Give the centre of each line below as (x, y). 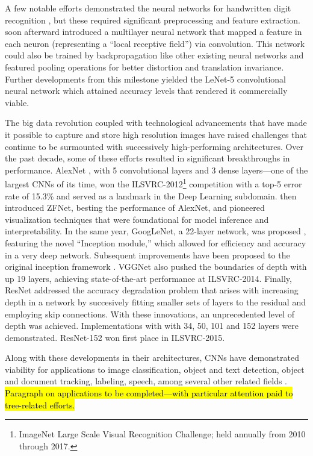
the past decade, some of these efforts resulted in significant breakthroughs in (147, 158)
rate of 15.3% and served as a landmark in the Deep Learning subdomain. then (151, 195)
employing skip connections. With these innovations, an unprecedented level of (150, 314)
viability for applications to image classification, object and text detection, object (155, 369)
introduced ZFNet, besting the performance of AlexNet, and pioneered (135, 208)
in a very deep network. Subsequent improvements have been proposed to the (147, 255)
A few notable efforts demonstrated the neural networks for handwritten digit (148, 8)
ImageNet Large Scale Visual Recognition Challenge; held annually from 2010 (162, 434)
